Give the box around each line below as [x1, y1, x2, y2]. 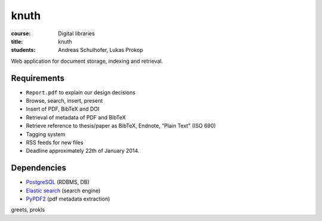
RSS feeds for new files [26, 139, 83, 146]
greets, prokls [11, 206, 45, 213]
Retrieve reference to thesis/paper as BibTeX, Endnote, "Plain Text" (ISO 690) [26, 122, 216, 130]
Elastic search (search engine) [26, 187, 101, 194]
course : [11, 30, 31, 37]
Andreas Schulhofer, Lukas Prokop [58, 47, 143, 54]
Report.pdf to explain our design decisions [26, 88, 136, 96]
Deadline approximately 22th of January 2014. [26, 147, 140, 155]
